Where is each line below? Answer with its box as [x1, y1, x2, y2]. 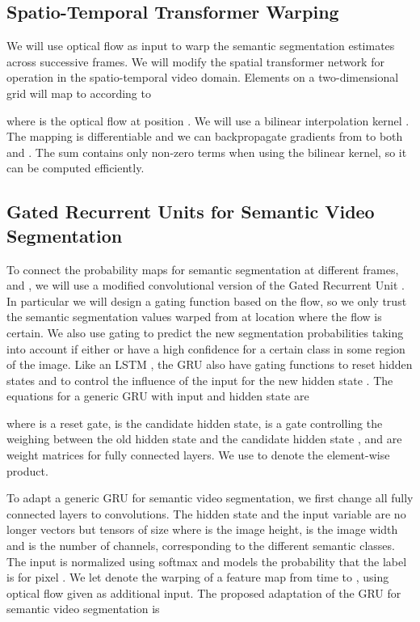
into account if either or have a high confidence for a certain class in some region [6, 340, 405, 357]
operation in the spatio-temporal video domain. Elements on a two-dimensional [6, 69, 399, 86]
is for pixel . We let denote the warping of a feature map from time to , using [6, 569, 389, 586]
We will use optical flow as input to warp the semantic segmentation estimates [6, 37, 395, 54]
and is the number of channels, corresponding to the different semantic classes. [6, 537, 395, 554]
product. [6, 462, 48, 479]
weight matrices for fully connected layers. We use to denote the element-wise [6, 446, 390, 463]
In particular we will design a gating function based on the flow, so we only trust [6, 292, 407, 309]
